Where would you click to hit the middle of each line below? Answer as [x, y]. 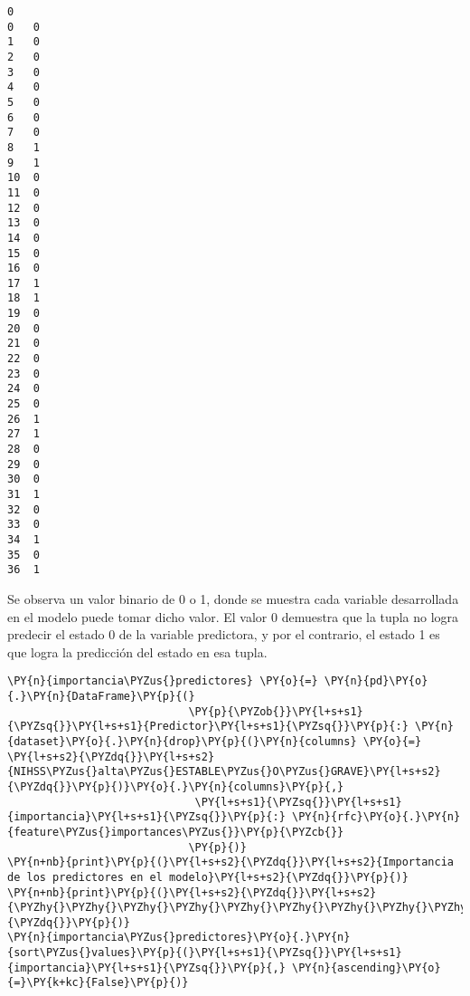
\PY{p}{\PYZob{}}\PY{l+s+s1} [276, 711]
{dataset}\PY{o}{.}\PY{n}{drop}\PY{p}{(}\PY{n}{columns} [182, 741]
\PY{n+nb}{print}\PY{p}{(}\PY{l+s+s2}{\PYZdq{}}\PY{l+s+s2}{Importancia [230, 862]
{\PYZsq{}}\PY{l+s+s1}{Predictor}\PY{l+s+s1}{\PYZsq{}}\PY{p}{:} [208, 727]
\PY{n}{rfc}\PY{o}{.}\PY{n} [376, 817]
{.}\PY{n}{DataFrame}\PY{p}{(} [101, 696]
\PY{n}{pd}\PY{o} [376, 681]
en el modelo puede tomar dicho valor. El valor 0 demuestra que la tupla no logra [233, 616]
